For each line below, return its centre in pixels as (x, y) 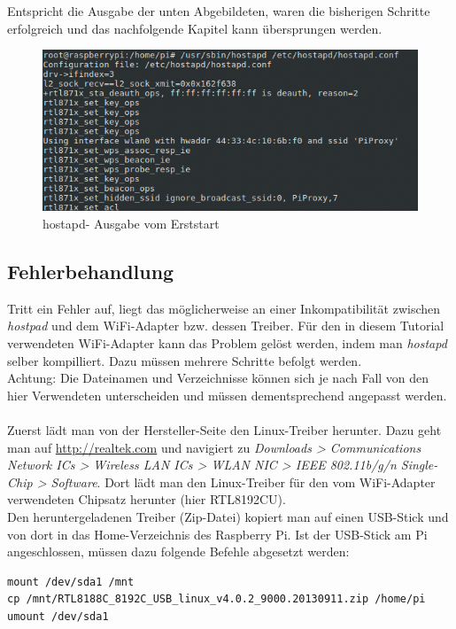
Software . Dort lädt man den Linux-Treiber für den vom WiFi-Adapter (243, 481)
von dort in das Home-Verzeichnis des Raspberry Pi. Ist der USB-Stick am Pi (217, 534)
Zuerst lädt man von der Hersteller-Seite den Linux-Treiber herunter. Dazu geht (224, 429)
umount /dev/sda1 (58, 616)
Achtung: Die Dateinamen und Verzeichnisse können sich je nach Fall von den (218, 378)
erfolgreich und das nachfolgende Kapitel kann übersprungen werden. (195, 28)
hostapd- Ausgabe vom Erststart (131, 223)
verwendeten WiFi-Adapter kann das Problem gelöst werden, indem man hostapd (227, 342)
